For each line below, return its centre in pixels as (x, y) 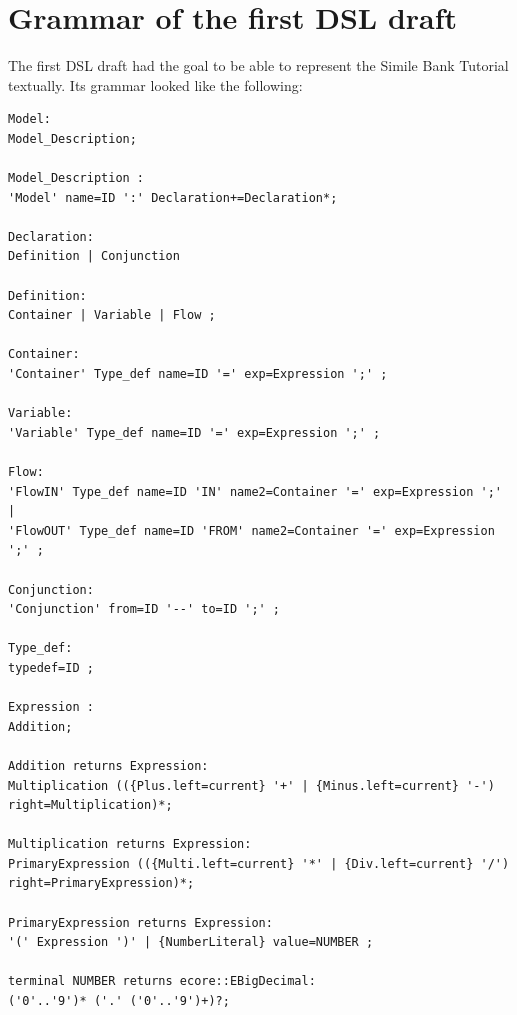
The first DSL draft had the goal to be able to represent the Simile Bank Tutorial (258, 65)
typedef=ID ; (51, 667)
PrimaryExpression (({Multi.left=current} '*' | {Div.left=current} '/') (259, 863)
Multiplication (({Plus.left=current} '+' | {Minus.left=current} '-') (251, 785)
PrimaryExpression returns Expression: (140, 922)
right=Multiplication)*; (90, 805)
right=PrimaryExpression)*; (101, 883)
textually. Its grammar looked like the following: (155, 84)
